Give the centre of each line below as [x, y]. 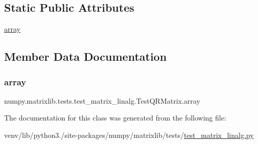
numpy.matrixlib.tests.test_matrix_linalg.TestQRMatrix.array [102, 100]
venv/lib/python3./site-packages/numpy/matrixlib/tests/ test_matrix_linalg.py [129, 135]
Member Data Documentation [86, 56]
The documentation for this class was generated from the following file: [115, 118]
